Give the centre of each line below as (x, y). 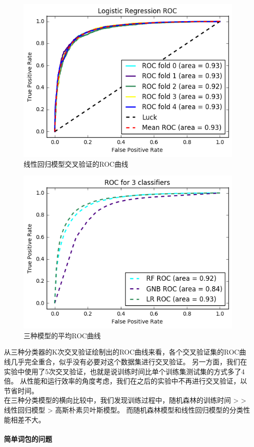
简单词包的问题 (28, 438)
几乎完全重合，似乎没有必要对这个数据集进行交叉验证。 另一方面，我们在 (129, 362)
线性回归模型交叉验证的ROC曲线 (76, 164)
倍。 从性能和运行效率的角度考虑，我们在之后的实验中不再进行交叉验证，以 (126, 381)
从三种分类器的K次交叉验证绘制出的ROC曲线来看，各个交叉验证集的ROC (122, 352)
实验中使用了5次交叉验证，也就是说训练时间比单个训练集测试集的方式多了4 (124, 371)
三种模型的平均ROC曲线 (62, 335)
